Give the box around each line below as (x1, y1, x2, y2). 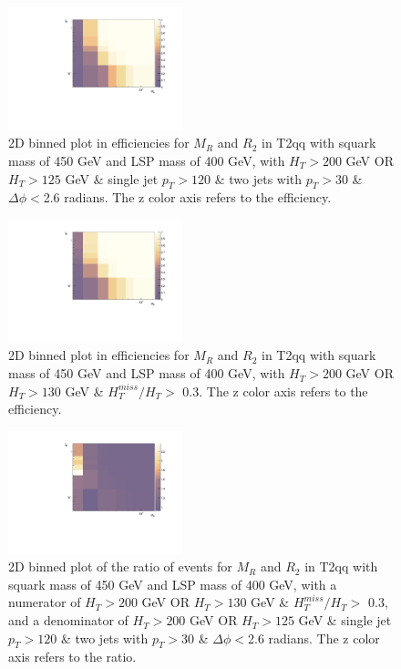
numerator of (8, 592, 81, 612)
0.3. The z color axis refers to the (182, 381, 368, 400)
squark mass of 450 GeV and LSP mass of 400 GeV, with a (8, 574, 337, 593)
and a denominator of (8, 611, 129, 630)
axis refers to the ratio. (8, 647, 137, 666)
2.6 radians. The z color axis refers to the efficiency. (43, 188, 332, 207)
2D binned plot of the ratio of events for (8, 557, 232, 576)
